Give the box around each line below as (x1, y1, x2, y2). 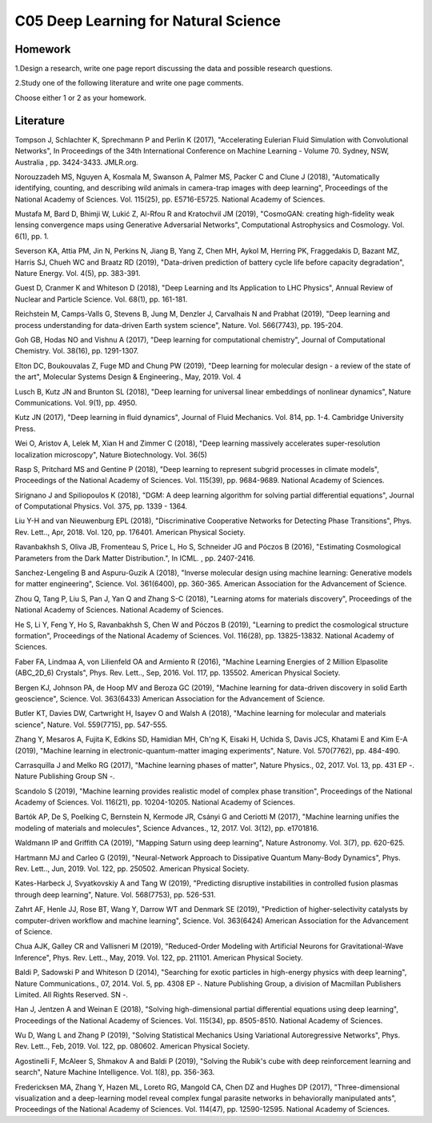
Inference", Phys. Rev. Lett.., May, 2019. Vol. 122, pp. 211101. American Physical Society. (14, 953, 303, 962)
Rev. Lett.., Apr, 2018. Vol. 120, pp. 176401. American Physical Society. (14, 527, 246, 537)
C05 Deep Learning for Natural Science (14, 12, 282, 30)
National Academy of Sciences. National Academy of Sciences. (14, 605, 224, 615)
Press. (14, 424, 36, 434)
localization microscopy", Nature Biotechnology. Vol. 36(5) (14, 450, 208, 459)
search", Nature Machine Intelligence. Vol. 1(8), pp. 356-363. (14, 1068, 215, 1077)
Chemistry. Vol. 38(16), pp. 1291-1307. (14, 346, 139, 356)
